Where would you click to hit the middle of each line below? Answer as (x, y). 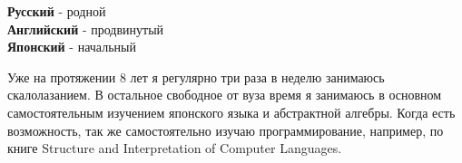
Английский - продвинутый (86, 29)
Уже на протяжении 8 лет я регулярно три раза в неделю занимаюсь (196, 77)
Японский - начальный (72, 47)
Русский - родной (57, 11)
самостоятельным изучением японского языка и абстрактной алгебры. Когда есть (231, 112)
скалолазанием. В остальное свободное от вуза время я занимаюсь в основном (225, 95)
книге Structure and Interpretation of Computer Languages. (175, 148)
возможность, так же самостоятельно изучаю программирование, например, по (226, 130)
